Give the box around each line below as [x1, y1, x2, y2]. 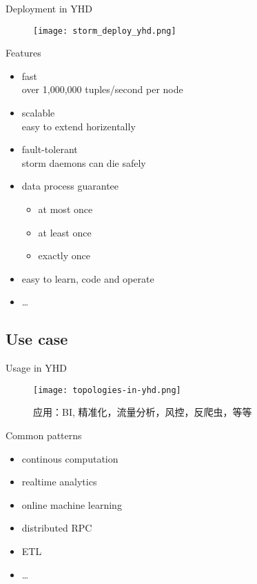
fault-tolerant [21, 142, 78, 157]
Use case [6, 328, 68, 350]
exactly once [38, 248, 91, 263]
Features [6, 46, 41, 60]
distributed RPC [21, 521, 92, 535]
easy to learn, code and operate [21, 271, 154, 285]
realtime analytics [21, 474, 97, 489]
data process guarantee [21, 179, 119, 193]
